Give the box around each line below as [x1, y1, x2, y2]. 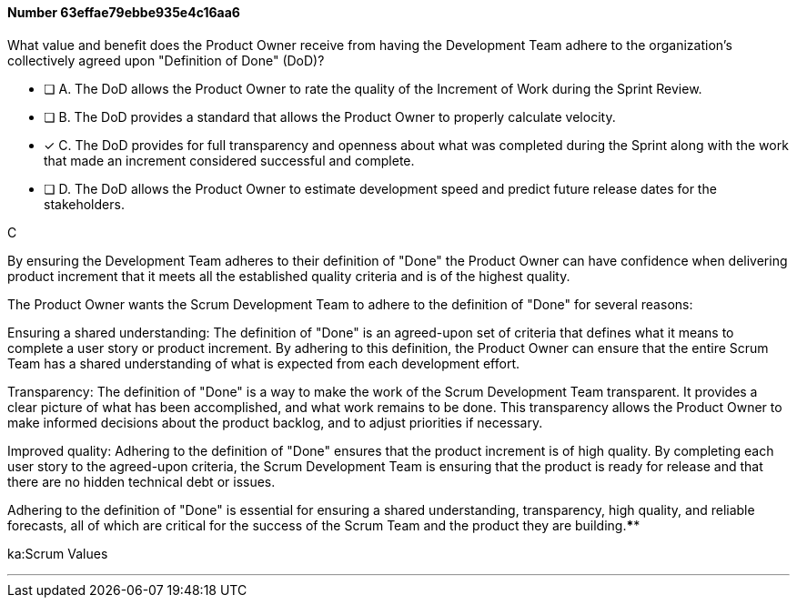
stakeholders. [44, 196, 125, 212]
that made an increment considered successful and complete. [44, 152, 415, 168]
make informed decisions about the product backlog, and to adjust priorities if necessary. [7, 414, 543, 430]
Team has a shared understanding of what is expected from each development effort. [7, 355, 520, 371]
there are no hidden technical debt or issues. [7, 473, 276, 489]
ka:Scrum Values [7, 545, 108, 561]
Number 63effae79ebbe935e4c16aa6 [7, 5, 240, 20]
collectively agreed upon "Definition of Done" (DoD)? [7, 52, 325, 68]
